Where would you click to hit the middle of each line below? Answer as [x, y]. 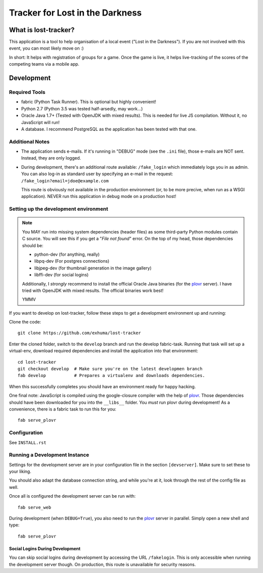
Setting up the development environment [59, 209]
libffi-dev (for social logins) [61, 275]
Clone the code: [25, 322]
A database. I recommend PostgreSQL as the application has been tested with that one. [109, 129]
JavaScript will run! [40, 122]
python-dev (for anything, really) [67, 254]
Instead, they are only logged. [51, 158]
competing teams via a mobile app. [44, 64]
